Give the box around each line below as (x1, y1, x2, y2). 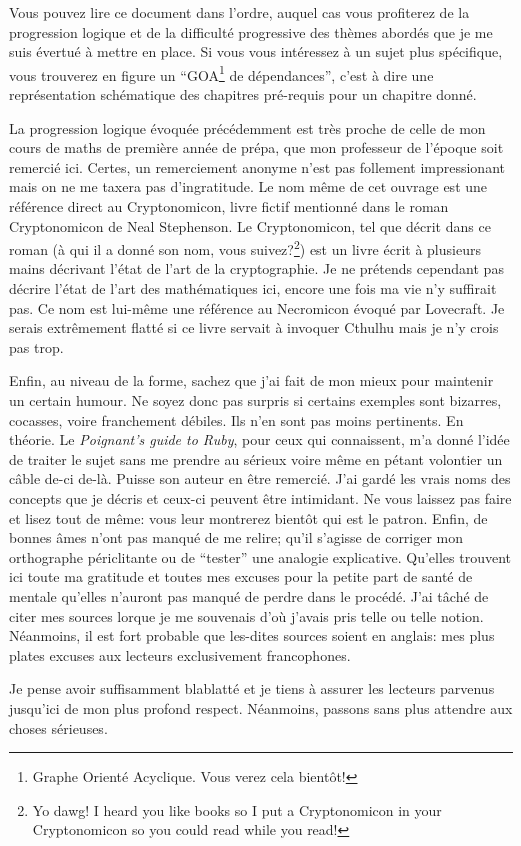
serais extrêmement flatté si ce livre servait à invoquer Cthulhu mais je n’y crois (9, 317, 499, 338)
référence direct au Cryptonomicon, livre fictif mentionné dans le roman (9, 196, 449, 216)
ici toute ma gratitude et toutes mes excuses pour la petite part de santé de (9, 566, 473, 587)
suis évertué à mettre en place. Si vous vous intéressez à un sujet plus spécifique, (9, 41, 503, 62)
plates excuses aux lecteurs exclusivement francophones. (9, 644, 351, 665)
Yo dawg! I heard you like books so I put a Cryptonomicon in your (32, 799, 442, 820)
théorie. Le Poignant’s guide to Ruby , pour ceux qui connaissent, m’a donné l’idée (9, 429, 510, 450)
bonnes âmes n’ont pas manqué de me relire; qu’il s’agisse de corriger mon (9, 527, 464, 548)
